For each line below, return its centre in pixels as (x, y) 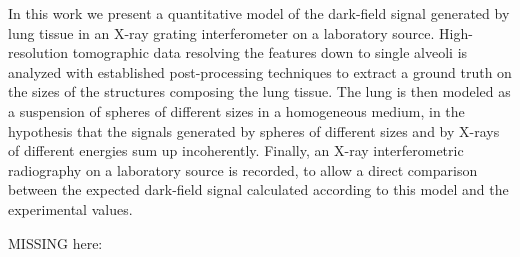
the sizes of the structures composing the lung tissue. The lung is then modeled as (259, 91)
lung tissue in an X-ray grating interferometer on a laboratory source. (221, 32)
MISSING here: (55, 242)
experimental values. (70, 208)
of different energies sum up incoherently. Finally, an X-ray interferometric (236, 150)
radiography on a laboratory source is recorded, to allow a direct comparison (243, 169)
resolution (38, 52)
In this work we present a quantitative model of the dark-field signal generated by (259, 13)
